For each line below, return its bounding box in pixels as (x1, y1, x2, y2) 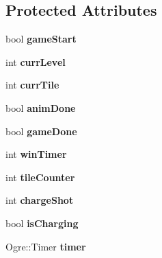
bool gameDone (5, 124, 77, 138)
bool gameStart (5, 32, 77, 46)
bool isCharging (5, 215, 79, 230)
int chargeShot (5, 193, 74, 207)
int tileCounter (5, 169, 75, 184)
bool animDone (5, 100, 76, 115)
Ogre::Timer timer (5, 239, 86, 253)
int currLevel (5, 54, 66, 69)
